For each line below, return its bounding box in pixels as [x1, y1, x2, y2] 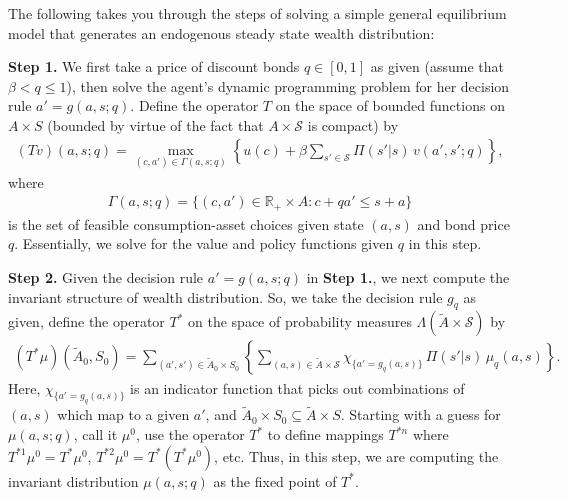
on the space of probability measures [188, 311, 412, 332]
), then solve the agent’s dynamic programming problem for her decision [66, 75, 510, 96]
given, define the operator [8, 311, 165, 332]
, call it [73, 424, 118, 445]
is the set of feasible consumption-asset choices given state [8, 213, 364, 234]
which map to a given [57, 404, 190, 425]
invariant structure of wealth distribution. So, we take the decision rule [8, 286, 443, 307]
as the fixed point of [213, 470, 337, 491]
